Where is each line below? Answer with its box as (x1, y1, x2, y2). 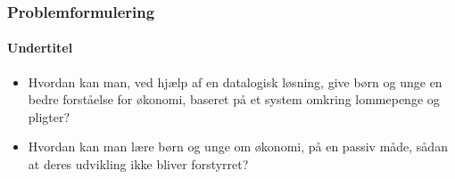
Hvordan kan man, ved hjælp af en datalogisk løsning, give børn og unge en (28, 72, 443, 91)
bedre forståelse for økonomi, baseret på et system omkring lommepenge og (28, 90, 440, 109)
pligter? (28, 107, 70, 126)
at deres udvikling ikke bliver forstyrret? (28, 155, 249, 174)
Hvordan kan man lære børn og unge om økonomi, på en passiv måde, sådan (28, 137, 448, 156)
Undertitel (7, 38, 73, 57)
